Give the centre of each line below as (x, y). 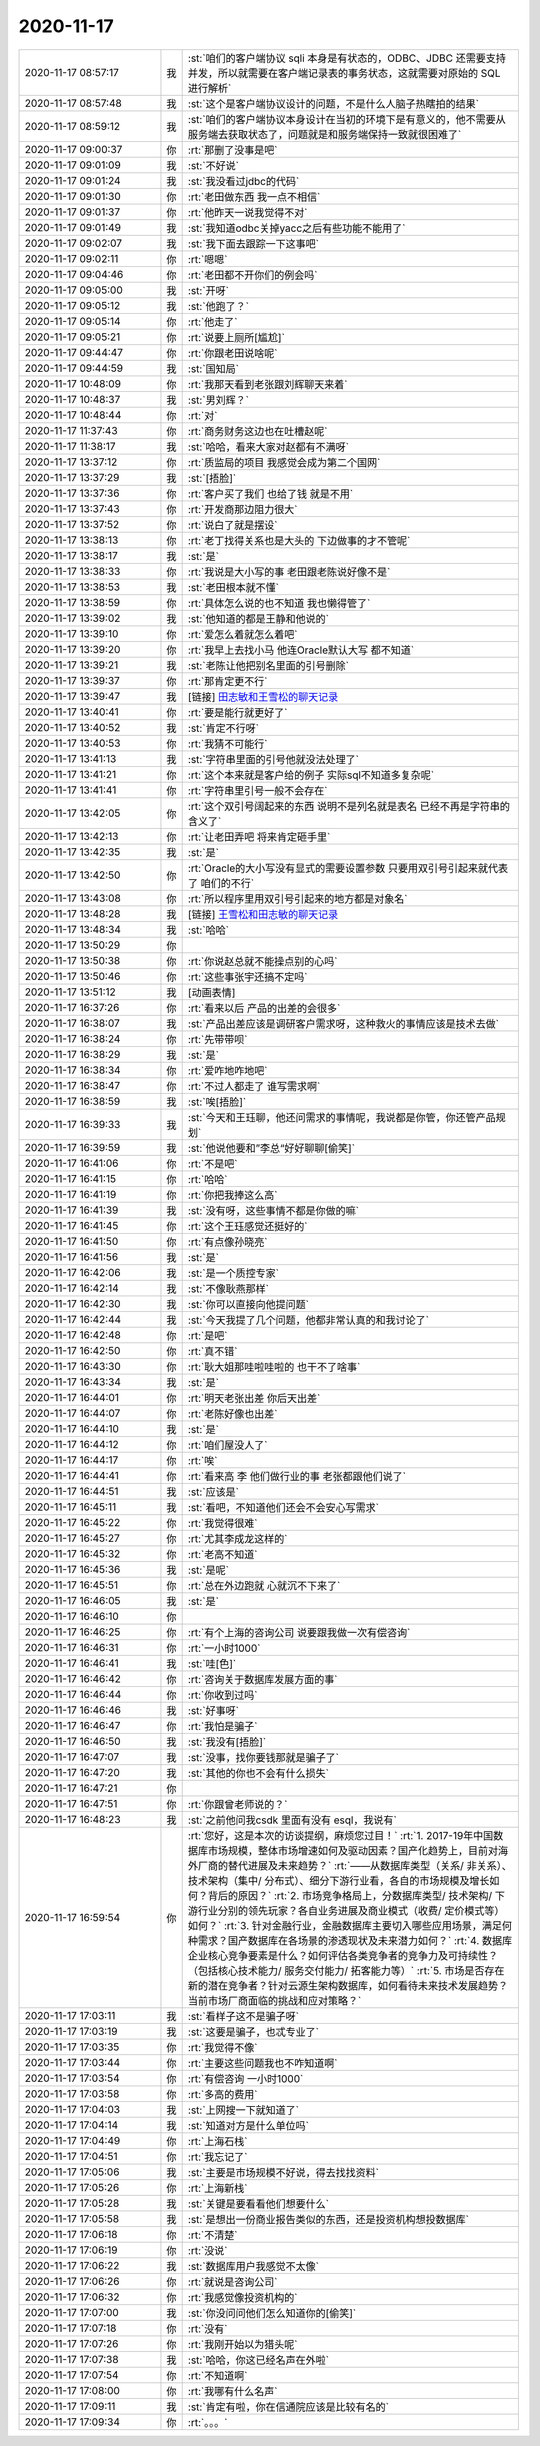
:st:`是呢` (208, 1570)
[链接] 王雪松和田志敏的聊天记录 (263, 914)
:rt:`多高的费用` (222, 2094)
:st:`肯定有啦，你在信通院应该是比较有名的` (288, 2407)
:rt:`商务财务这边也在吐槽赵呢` (257, 431)
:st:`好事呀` (213, 1710)
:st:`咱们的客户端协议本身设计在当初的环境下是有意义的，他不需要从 (346, 119)
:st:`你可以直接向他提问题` (248, 1304)
